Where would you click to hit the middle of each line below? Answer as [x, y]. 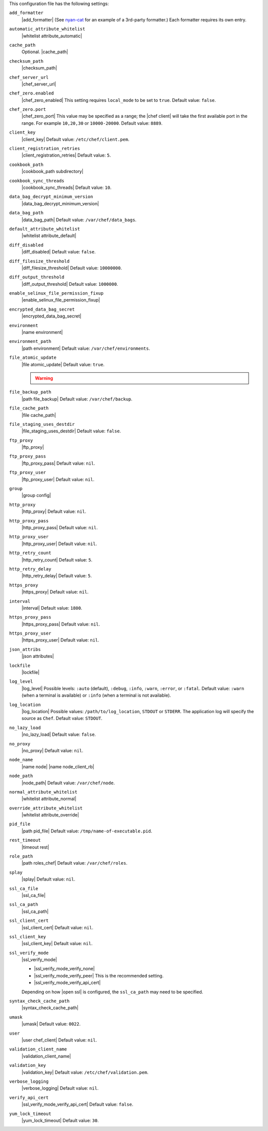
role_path [21, 856]
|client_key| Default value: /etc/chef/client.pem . [75, 139]
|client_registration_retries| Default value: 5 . [66, 155]
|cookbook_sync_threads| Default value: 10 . [67, 187]
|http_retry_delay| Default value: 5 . [57, 576]
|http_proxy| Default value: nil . [54, 511]
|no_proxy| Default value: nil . [53, 750]
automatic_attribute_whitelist [47, 29]
